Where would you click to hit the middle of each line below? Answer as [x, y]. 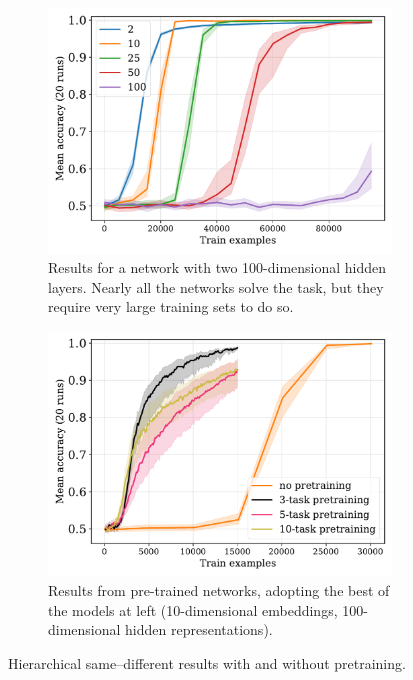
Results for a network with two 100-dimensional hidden [217, 267]
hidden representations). [199, 629]
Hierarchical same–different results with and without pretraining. [207, 662]
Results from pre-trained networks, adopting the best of [219, 590]
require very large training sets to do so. [171, 306]
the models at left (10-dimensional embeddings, [193, 609]
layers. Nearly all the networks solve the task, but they [216, 286]
